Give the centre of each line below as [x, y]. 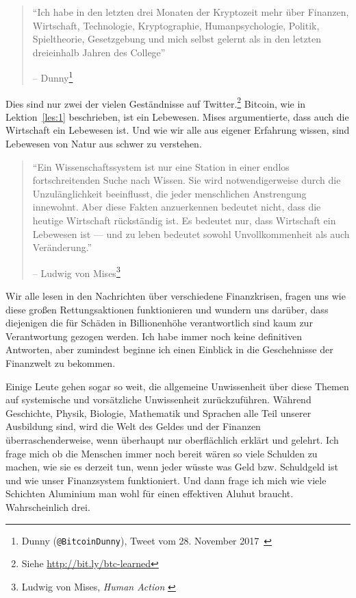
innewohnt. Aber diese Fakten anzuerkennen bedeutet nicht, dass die [177, 207]
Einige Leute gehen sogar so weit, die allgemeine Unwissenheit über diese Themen [177, 386]
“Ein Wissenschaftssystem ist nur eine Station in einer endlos [161, 166]
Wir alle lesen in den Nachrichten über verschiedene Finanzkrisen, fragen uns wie [176, 296]
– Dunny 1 [53, 77]
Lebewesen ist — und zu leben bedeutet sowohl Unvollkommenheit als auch [191, 234]
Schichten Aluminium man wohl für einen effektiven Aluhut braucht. [150, 493]
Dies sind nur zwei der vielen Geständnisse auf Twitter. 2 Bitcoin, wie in [156, 102]
